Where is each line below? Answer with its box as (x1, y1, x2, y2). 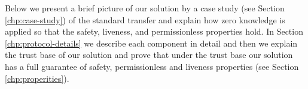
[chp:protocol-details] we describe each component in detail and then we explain (5, 36, 298, 49)
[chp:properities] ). (5, 72, 69, 84)
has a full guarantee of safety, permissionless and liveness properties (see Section (5, 60, 299, 72)
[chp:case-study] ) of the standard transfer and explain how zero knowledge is (5, 13, 285, 26)
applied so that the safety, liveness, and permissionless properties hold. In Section (5, 25, 303, 38)
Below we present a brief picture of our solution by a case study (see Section (5, 2, 285, 14)
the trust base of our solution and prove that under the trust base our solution (5, 48, 293, 61)
